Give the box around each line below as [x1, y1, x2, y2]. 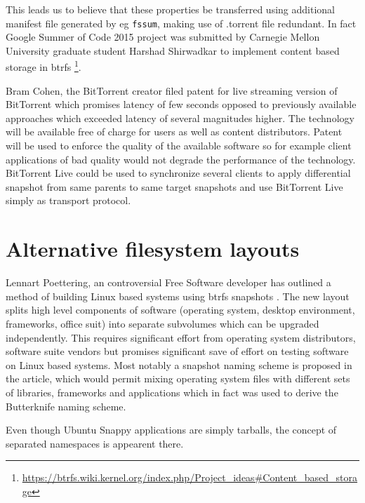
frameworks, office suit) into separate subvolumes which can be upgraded [6, 316, 319, 330]
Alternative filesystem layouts [6, 234, 300, 263]
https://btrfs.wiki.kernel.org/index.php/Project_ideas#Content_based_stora [22, 470, 358, 485]
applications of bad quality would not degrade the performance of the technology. [6, 152, 356, 166]
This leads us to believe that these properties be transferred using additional [6, 2, 335, 16]
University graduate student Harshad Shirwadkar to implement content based [6, 43, 340, 58]
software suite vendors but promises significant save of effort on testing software [6, 344, 349, 358]
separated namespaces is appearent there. [6, 436, 184, 450]
